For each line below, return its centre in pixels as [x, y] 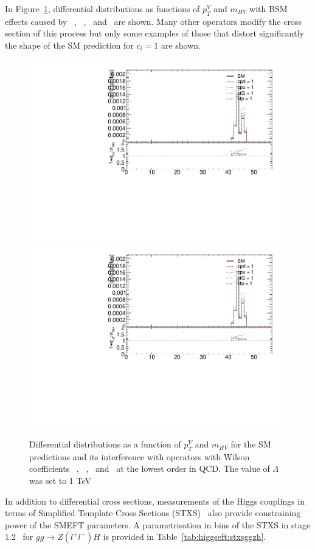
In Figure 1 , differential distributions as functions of [102, 9]
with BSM [268, 9]
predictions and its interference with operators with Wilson [140, 456]
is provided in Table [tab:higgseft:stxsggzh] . [185, 537]
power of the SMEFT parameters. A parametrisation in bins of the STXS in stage [158, 524]
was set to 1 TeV [61, 481]
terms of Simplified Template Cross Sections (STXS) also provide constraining [153, 513]
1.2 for [19, 537]
